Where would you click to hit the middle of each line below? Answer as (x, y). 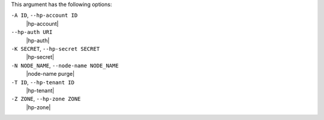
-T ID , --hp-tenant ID (43, 82)
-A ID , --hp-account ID (44, 16)
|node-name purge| (50, 74)
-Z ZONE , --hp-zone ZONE (46, 99)
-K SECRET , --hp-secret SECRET (55, 48)
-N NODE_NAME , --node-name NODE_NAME (65, 65)
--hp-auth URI (32, 32)
